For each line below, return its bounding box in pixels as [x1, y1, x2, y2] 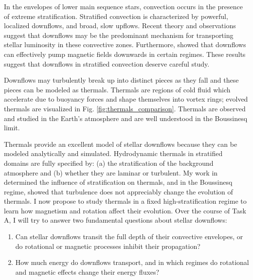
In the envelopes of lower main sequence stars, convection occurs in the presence [4, 1, 243, 11]
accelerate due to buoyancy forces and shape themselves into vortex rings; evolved [4, 94, 248, 104]
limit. [4, 122, 20, 133]
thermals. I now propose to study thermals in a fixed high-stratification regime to [4, 196, 247, 206]
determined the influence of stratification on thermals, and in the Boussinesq [4, 177, 233, 187]
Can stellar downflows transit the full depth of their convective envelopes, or [15, 231, 243, 242]
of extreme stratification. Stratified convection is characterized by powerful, [4, 11, 228, 21]
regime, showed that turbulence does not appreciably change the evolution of [4, 186, 233, 196]
